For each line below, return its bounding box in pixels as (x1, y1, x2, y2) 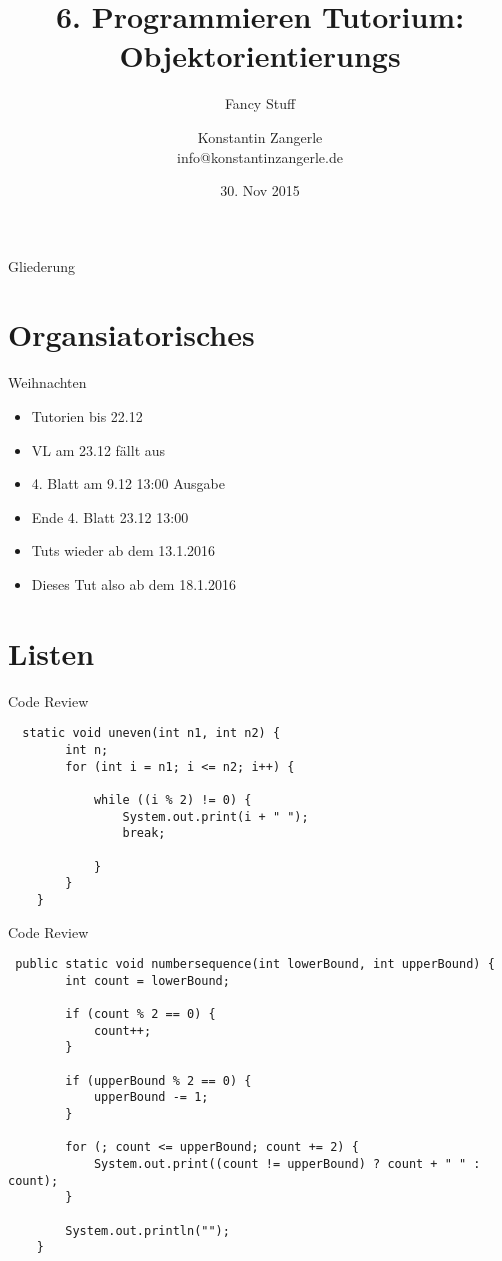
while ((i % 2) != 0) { (93, 792, 252, 807)
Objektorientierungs (119, 35, 401, 76)
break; (122, 826, 166, 841)
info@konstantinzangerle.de (177, 146, 343, 167)
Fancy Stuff (224, 93, 296, 114)
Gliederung (8, 255, 76, 276)
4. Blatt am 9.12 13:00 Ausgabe (31, 473, 225, 494)
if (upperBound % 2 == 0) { (65, 1073, 252, 1088)
